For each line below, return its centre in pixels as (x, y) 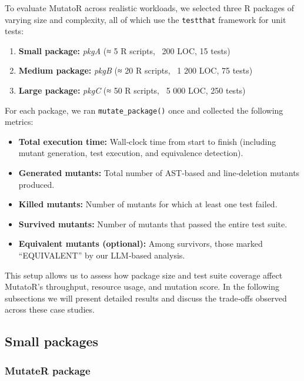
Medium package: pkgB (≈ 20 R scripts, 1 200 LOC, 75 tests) (136, 70)
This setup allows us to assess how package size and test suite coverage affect (144, 275)
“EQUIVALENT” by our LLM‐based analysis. (102, 255)
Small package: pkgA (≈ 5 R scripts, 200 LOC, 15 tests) (124, 50)
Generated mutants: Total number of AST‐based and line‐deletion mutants (159, 173)
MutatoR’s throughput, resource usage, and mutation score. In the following (142, 286)
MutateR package (48, 370)
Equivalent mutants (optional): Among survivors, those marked (141, 243)
